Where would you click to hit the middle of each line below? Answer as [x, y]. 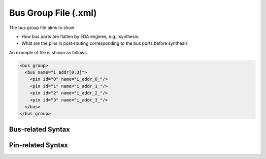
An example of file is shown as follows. [49, 52]
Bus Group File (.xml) [53, 13]
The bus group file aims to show [42, 28]
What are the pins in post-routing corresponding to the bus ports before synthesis [105, 43]
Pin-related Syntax [39, 145]
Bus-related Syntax [39, 129]
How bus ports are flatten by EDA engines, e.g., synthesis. [81, 36]
